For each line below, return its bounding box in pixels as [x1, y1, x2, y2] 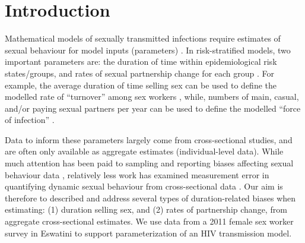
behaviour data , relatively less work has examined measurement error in [5, 168, 269, 181]
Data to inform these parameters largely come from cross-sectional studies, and [5, 133, 293, 146]
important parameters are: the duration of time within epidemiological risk [5, 55, 277, 68]
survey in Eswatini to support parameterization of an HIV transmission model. [5, 226, 292, 239]
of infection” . [5, 113, 55, 126]
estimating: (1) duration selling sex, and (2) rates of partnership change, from [5, 203, 287, 216]
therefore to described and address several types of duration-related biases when [5, 191, 296, 204]
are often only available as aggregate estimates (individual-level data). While [5, 145, 284, 157]
